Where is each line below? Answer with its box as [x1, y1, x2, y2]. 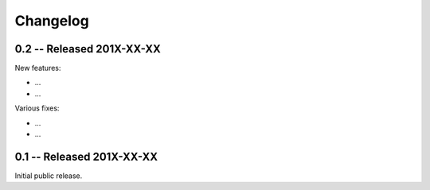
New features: [14, 64, 61, 73]
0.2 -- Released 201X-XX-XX [14, 42, 161, 56]
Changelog [14, 12, 89, 29]
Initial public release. [14, 171, 83, 180]
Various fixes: [14, 103, 60, 113]
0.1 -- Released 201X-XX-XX [14, 149, 158, 163]
